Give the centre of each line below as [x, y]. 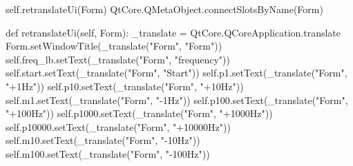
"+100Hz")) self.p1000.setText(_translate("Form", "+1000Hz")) [139, 113]
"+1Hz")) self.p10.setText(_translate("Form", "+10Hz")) [125, 86]
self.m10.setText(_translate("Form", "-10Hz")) [103, 140]
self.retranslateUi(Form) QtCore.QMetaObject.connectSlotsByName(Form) [164, 9]
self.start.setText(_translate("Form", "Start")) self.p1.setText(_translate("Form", [176, 73]
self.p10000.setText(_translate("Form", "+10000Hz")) [118, 126]
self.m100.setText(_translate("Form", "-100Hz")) [108, 153]
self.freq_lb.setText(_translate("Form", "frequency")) [118, 59]
